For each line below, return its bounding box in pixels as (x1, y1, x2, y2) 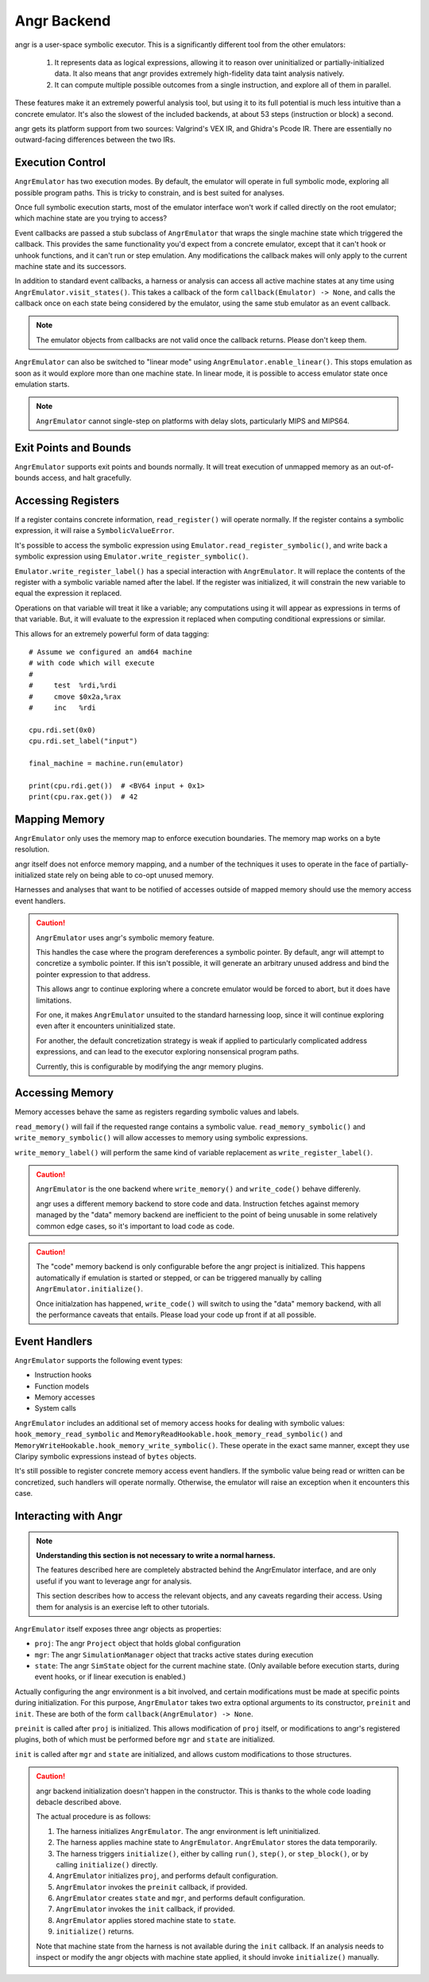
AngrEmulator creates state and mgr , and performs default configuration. (56, 1894, 306, 1903)
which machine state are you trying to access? (14, 213, 168, 223)
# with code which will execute (29, 659, 155, 668)
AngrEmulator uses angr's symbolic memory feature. (36, 933, 214, 942)
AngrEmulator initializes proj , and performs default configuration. (56, 1871, 278, 1881)
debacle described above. (36, 1797, 122, 1806)
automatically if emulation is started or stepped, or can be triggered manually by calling (36, 1273, 322, 1283)
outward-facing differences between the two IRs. (14, 135, 176, 145)
